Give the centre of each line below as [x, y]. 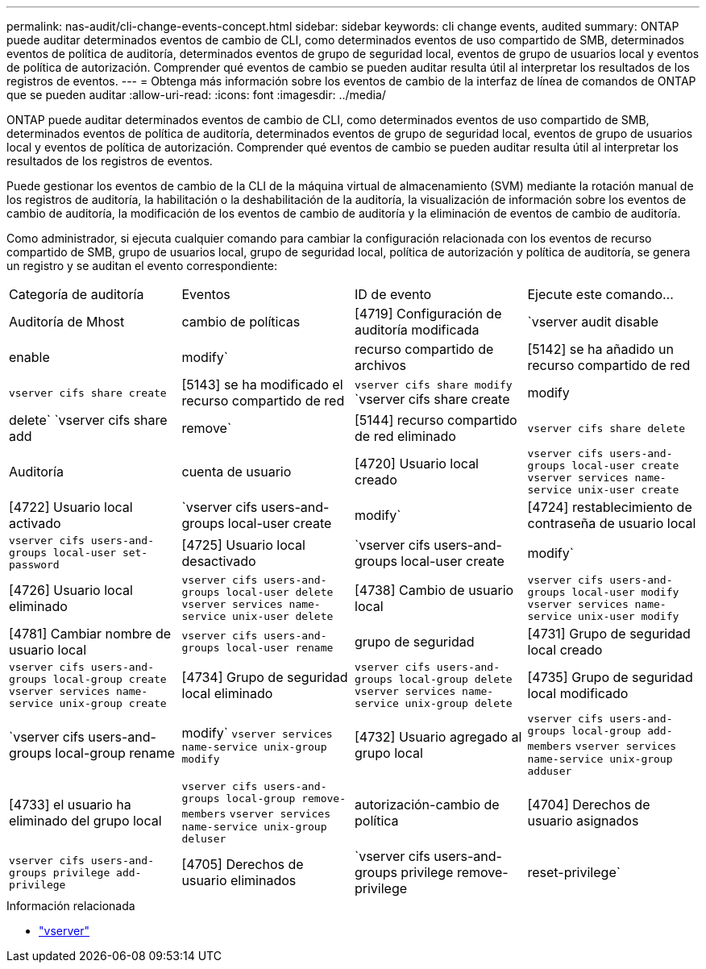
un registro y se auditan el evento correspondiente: [142, 266]
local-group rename [115, 753]
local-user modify [625, 592]
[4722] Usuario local [71, 507]
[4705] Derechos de [243, 864]
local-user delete [280, 592]
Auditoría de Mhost [67, 322]
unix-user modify [629, 616]
